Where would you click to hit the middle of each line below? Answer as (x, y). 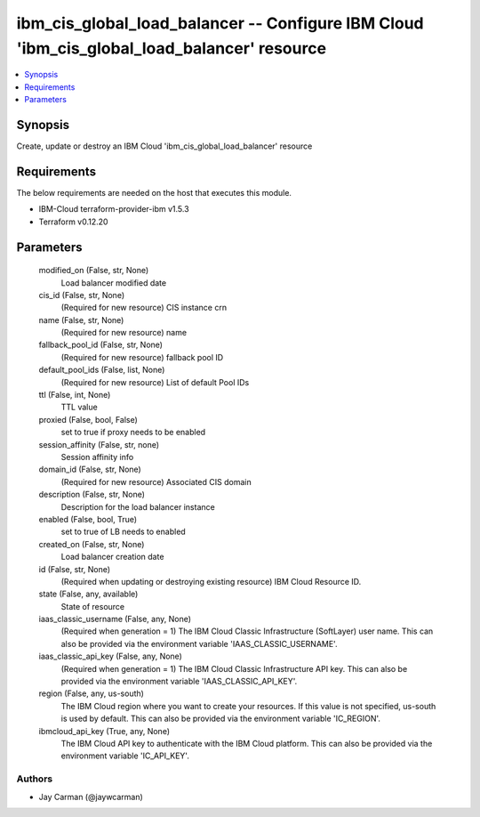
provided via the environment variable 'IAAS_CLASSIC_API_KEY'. (179, 682)
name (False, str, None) (81, 320)
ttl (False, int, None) (75, 395)
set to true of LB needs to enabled (123, 532)
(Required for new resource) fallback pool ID (142, 357)
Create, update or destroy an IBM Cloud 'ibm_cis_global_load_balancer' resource (164, 146)
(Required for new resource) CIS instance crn (144, 308)
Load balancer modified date (114, 283)
